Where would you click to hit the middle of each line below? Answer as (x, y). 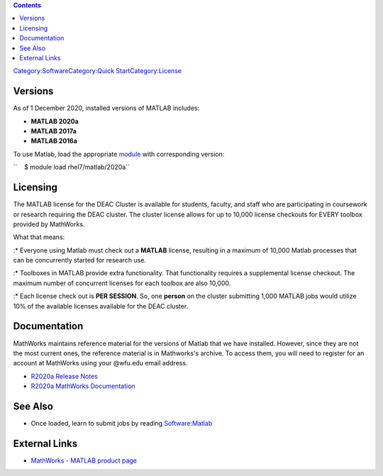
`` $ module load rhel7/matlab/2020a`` (72, 167)
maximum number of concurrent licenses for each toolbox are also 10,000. (122, 283)
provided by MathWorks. (49, 224)
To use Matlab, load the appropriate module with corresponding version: (119, 154)
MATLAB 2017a (54, 131)
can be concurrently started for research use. (80, 260)
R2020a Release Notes (65, 376)
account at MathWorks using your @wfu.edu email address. (100, 363)
